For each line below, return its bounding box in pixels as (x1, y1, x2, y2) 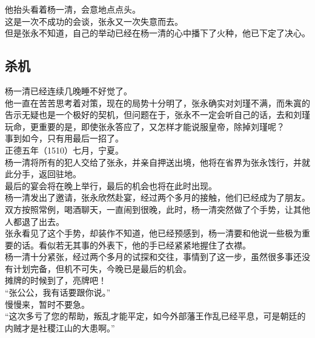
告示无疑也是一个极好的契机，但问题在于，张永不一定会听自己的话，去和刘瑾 (5, 108, 310, 121)
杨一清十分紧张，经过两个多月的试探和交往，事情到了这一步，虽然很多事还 (5, 250, 302, 263)
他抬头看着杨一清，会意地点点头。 (5, 3, 141, 15)
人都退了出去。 (5, 215, 64, 227)
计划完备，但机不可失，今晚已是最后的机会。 (13, 262, 191, 275)
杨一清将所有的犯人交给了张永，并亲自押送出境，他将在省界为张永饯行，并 (5, 155, 302, 168)
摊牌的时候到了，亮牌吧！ (5, 274, 107, 287)
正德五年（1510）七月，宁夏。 (5, 143, 124, 156)
